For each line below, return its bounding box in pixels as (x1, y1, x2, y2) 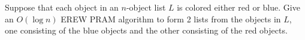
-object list (126, 1, 166, 13)
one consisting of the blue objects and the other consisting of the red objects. (5, 24, 288, 36)
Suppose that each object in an (5, 1, 119, 13)
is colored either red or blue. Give (177, 1, 300, 13)
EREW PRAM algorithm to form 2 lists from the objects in (61, 12, 281, 25)
